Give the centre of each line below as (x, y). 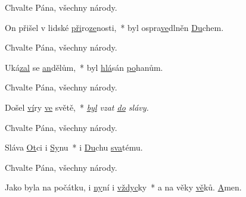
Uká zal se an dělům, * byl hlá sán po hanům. (84, 67)
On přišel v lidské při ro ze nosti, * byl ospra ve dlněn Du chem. (114, 27)
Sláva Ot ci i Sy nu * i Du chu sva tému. (74, 147)
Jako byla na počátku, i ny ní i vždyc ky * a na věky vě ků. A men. (123, 187)
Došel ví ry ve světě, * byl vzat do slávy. (77, 107)
